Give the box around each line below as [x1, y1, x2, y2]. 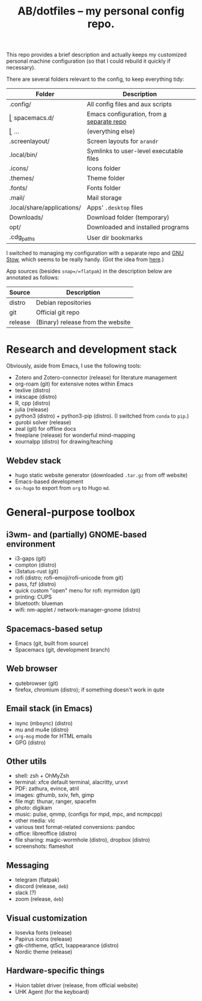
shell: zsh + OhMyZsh [14, 772, 69, 780]
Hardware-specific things [6, 965, 105, 976]
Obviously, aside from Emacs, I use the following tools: [6, 362, 142, 369]
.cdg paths [9, 233, 35, 243]
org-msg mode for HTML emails [14, 732, 92, 740]
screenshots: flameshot [14, 843, 74, 850]
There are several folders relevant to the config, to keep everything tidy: [6, 75, 185, 83]
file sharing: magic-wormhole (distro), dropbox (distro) [14, 836, 150, 844]
